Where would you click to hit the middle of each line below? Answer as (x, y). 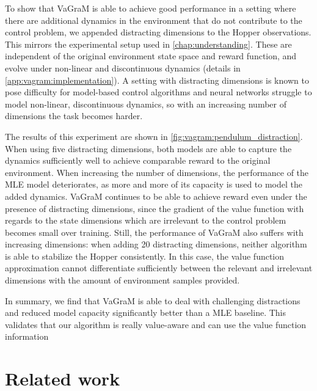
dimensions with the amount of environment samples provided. (122, 280)
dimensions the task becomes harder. (74, 116)
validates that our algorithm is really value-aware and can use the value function (156, 324)
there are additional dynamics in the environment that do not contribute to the (154, 20)
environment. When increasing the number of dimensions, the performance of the (157, 172)
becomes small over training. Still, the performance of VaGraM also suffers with (154, 232)
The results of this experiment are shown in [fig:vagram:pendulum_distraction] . (154, 136)
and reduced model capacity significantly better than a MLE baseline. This (145, 312)
